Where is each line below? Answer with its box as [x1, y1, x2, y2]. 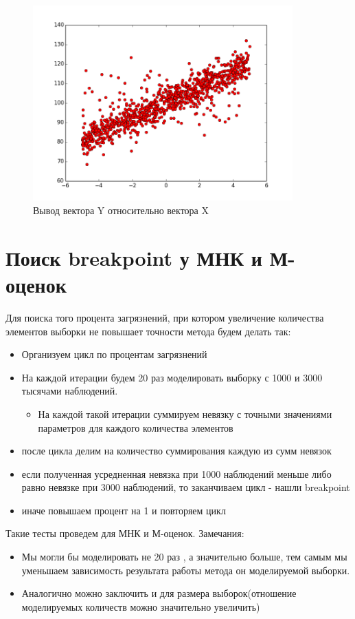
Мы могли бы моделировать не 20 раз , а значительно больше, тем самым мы [21, 549, 347, 564]
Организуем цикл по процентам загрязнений [21, 347, 207, 361]
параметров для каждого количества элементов [38, 420, 233, 434]
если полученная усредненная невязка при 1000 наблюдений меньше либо [21, 466, 332, 481]
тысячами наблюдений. [21, 384, 118, 398]
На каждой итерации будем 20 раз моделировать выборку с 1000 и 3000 [21, 370, 323, 384]
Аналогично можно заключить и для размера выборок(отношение [21, 586, 297, 600]
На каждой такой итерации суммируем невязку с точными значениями [38, 406, 332, 421]
